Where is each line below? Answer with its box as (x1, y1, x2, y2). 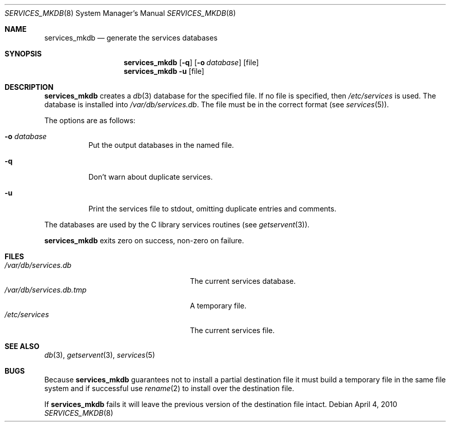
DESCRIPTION (5, 83, 54, 91)
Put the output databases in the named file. (88, 141, 234, 149)
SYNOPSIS (5, 49, 42, 58)
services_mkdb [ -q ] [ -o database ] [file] (124, 58, 259, 67)
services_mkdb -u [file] (124, 67, 204, 75)
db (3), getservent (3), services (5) (44, 351, 155, 359)
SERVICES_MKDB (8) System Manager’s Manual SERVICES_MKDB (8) (5, 9, 236, 17)
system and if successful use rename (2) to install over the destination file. (44, 384, 295, 393)
